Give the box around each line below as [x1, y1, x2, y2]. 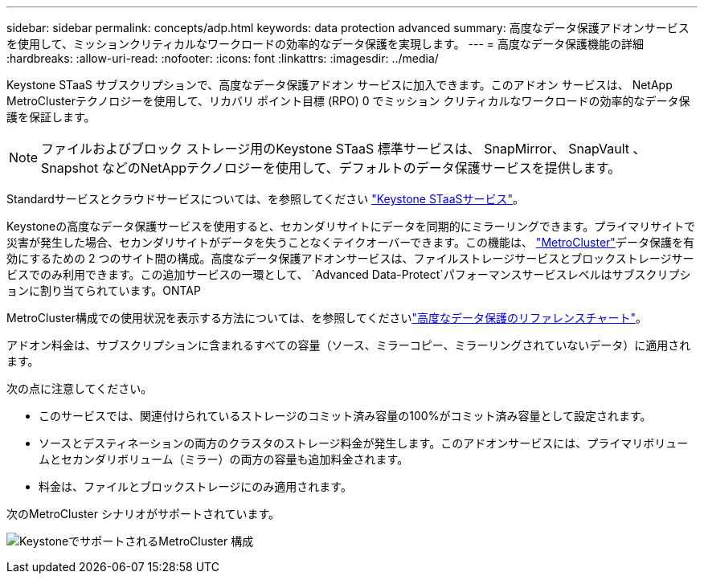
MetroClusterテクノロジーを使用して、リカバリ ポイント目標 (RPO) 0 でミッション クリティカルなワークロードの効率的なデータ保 [6, 94, 690, 108]
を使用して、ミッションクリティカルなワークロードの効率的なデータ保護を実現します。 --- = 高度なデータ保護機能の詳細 [6, 37, 645, 51]
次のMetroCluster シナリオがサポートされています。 [6, 507, 280, 521]
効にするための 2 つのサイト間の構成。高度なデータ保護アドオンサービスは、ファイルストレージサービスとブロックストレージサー [6, 251, 694, 265]
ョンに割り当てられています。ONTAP [6, 284, 201, 297]
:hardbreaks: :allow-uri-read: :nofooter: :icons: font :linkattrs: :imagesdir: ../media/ [6, 51, 439, 65]
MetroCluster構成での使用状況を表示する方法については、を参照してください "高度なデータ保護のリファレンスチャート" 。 [6, 311, 648, 325]
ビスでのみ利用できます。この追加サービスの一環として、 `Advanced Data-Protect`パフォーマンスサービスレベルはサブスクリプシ [6, 268, 691, 281]
